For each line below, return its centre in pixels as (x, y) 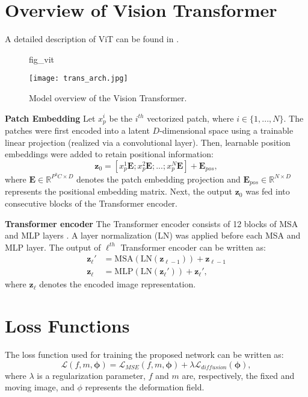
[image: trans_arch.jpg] (79, 79)
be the (121, 118)
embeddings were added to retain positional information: (109, 154)
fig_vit (42, 59)
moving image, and (40, 387)
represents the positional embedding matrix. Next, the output (119, 191)
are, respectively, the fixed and (238, 375)
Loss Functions (67, 326)
